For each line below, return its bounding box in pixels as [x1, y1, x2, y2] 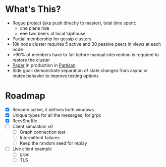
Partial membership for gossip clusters [12, 36, 92, 42]
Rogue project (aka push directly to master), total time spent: [12, 20, 137, 26]
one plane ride [19, 25, 50, 31]
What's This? [5, 3, 61, 15]
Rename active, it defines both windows [12, 106, 94, 112]
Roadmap [5, 90, 46, 101]
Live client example [12, 146, 52, 152]
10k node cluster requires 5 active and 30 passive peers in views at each [12, 41, 161, 47]
